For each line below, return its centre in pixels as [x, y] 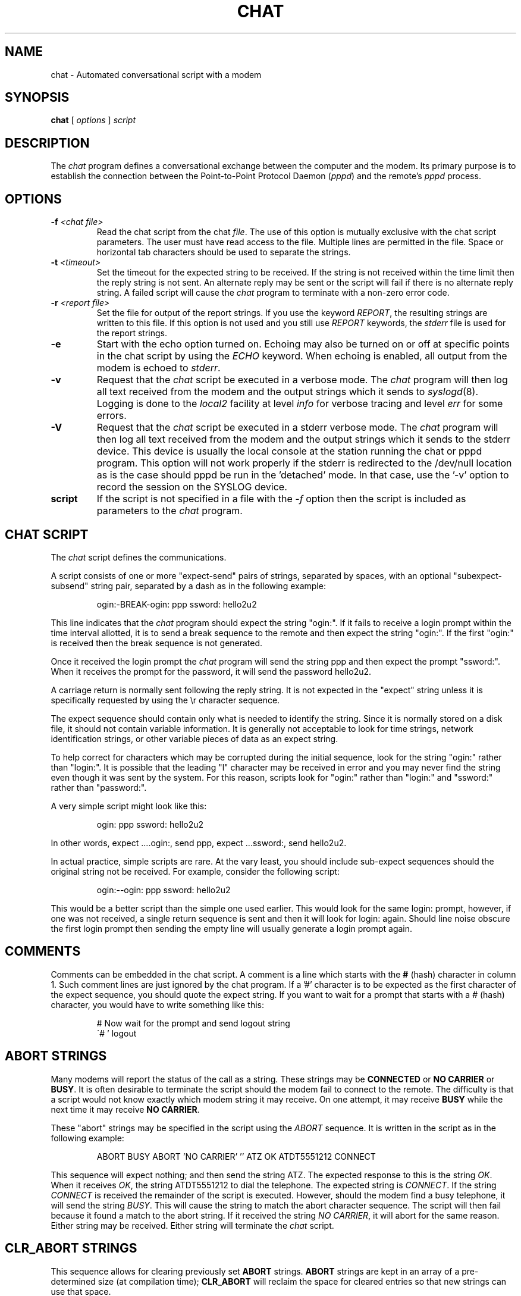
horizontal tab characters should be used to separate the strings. [224, 252]
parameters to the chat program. [170, 511]
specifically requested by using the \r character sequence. [165, 700]
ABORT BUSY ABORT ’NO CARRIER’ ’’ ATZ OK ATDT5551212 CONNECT [236, 1156]
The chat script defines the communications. [139, 557]
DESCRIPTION [47, 143]
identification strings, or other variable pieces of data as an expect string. [194, 738]
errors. [112, 416]
